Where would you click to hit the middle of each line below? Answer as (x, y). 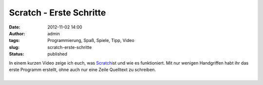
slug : (14, 47)
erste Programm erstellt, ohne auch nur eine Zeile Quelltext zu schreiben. (82, 70)
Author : (17, 33)
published (57, 54)
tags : (14, 41)
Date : (15, 27)
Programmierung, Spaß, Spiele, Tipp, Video (91, 41)
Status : (17, 54)
